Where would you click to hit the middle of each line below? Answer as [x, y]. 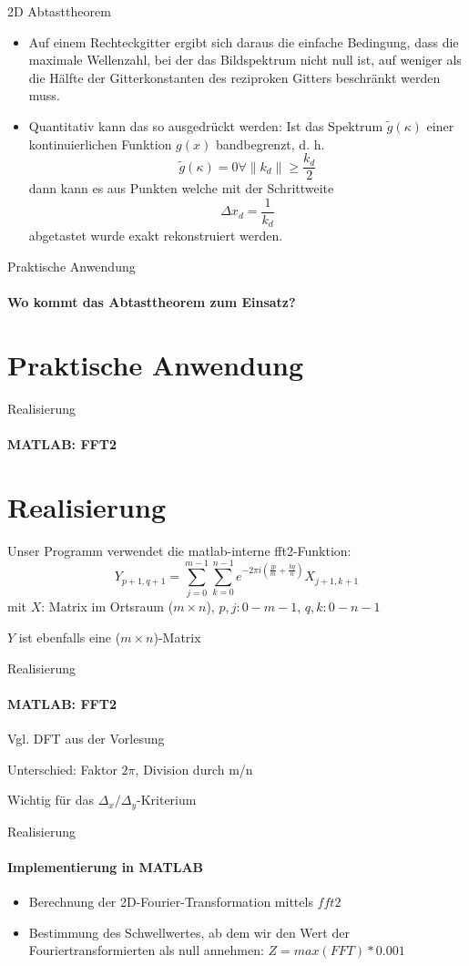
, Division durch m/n [194, 769]
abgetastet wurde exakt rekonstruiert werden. [156, 236]
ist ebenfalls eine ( [70, 637]
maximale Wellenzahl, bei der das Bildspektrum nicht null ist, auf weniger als [245, 60]
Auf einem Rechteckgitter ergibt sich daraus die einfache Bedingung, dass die [244, 41]
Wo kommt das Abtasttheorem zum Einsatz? [152, 302]
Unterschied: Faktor [62, 769]
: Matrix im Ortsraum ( [107, 606]
